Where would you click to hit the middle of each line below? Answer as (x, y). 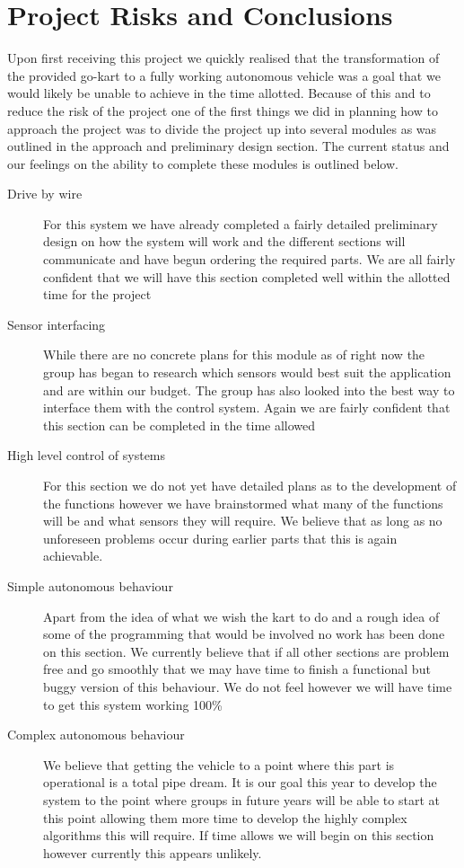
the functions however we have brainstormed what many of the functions (243, 503)
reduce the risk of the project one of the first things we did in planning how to (223, 110)
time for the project (97, 294)
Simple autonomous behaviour (90, 585)
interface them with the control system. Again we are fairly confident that (247, 407)
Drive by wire (45, 194)
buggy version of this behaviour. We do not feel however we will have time (248, 686)
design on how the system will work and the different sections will (224, 241)
